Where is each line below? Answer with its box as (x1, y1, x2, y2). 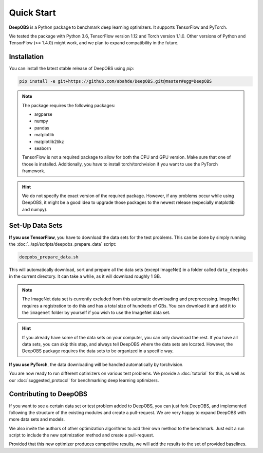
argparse (34, 111, 53, 117)
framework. (22, 168, 46, 174)
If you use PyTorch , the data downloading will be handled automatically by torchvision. (9, 362, 184, 367)
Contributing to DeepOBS (9, 390, 88, 399)
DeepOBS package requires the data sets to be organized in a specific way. (22, 348, 174, 354)
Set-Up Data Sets (9, 221, 63, 230)
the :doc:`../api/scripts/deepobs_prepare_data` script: (9, 241, 116, 247)
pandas (34, 125, 50, 131)
